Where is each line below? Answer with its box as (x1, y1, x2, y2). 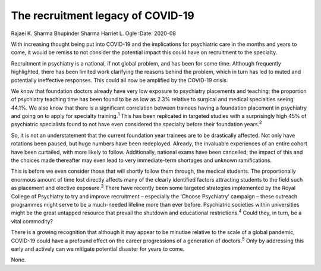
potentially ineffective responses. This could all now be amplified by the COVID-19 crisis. (11, 76, 228, 83)
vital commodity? (11, 217, 53, 225)
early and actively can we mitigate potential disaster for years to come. (11, 245, 185, 253)
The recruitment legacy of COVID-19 (11, 9, 194, 22)
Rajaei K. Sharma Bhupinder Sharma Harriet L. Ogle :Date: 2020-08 (11, 30, 177, 37)
